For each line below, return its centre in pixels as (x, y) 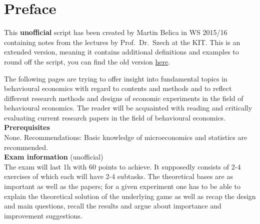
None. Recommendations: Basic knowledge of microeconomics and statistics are (126, 137)
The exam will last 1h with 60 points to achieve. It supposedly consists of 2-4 (122, 166)
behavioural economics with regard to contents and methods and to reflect (118, 88)
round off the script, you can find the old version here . (87, 61)
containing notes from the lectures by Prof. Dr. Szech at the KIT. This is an (122, 42)
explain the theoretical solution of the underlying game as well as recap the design (130, 196)
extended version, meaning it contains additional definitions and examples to (121, 52)
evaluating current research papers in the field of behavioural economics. (115, 117)
